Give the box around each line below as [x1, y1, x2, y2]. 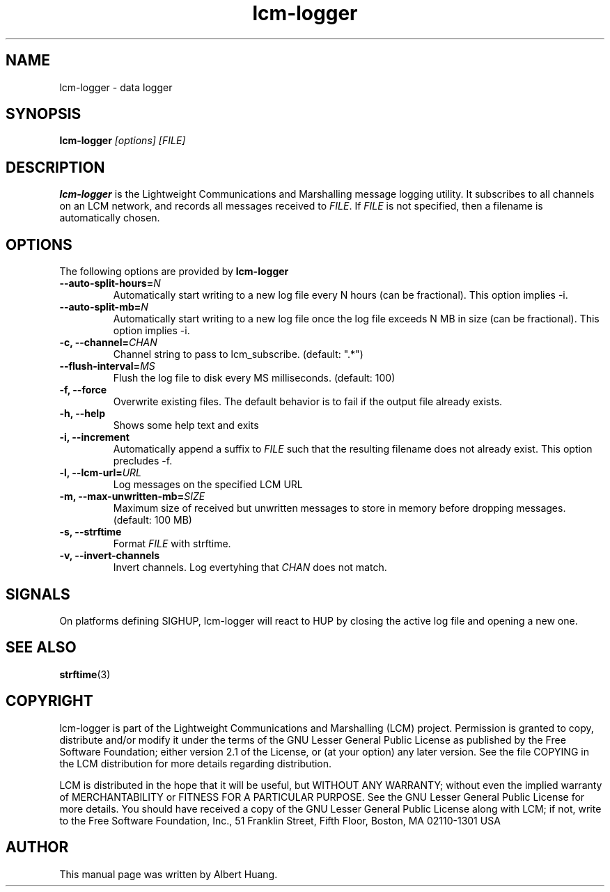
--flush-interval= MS [59, 360, 155, 373]
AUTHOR [6, 838, 69, 856]
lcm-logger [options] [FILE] [59, 134, 186, 147]
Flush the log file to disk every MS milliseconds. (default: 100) [113, 372, 396, 384]
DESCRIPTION [6, 158, 105, 176]
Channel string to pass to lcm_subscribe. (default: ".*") [113, 348, 363, 361]
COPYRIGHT [6, 692, 93, 710]
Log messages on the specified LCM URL [113, 478, 303, 491]
